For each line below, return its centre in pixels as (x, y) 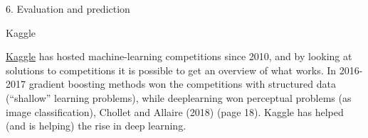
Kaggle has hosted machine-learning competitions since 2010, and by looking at (179, 56)
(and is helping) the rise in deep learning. (96, 126)
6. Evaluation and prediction (68, 8)
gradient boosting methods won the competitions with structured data (183, 84)
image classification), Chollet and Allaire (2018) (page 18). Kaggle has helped (175, 111)
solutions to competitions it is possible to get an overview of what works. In (171, 70)
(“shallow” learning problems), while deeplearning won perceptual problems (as (179, 97)
